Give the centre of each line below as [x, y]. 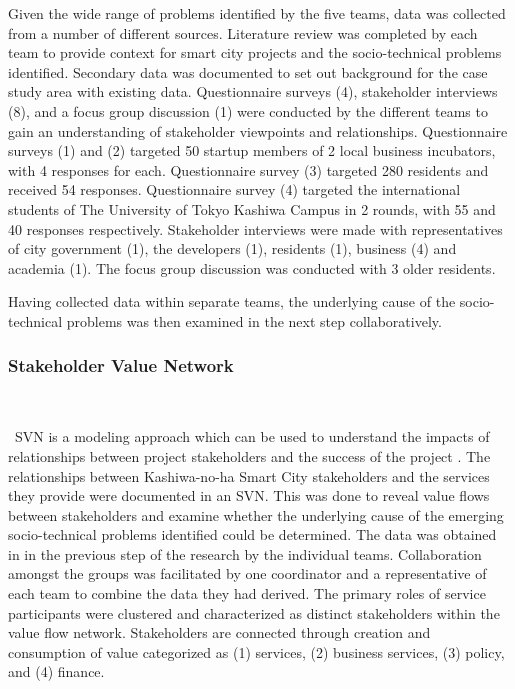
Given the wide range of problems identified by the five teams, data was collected [257, 13]
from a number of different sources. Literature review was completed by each [243, 32]
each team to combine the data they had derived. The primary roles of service [247, 593]
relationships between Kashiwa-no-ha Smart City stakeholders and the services [249, 475]
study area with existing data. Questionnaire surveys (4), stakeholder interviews [253, 91]
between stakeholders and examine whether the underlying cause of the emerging [256, 514]
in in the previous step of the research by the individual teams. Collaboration [245, 553]
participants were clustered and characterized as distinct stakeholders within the [254, 612]
